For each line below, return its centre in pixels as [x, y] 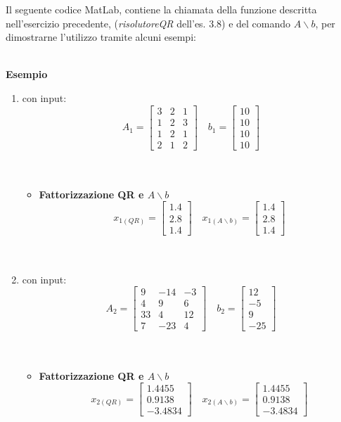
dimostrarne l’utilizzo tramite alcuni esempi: [101, 37]
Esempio [27, 74]
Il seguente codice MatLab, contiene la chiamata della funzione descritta [161, 9]
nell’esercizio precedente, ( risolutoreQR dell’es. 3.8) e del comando [148, 23]
